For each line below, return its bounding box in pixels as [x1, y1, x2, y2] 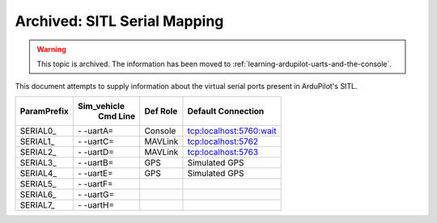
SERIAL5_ [19, 178, 57, 189]
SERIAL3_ [19, 157, 57, 168]
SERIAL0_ [19, 125, 57, 137]
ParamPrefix [19, 105, 69, 116]
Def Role [144, 105, 178, 116]
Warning [36, 44, 66, 54]
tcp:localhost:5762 [187, 136, 259, 147]
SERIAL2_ [19, 146, 57, 158]
